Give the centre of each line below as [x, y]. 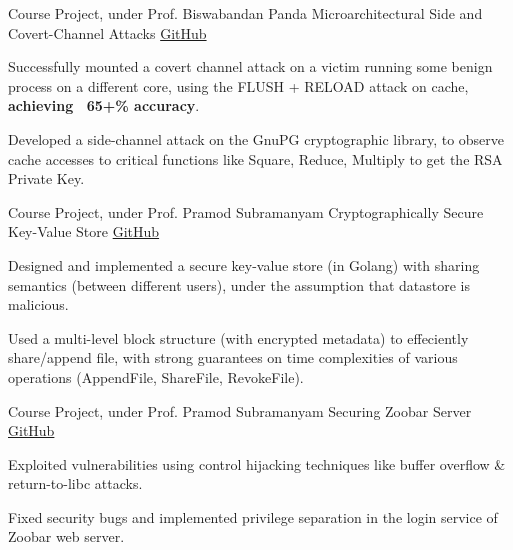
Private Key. [46, 178]
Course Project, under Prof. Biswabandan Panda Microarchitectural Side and [245, 13]
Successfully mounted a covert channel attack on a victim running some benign [250, 66]
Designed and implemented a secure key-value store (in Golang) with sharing [244, 264]
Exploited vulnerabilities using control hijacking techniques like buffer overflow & [257, 463]
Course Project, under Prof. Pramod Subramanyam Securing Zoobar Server [240, 410]
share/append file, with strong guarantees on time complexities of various [233, 357]
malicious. [38, 304]
